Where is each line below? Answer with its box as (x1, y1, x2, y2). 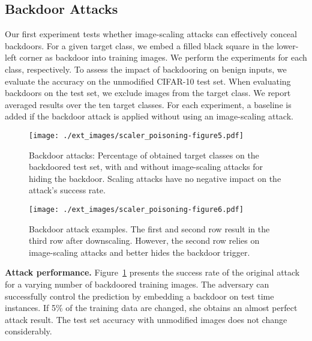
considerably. (5, 325, 52, 337)
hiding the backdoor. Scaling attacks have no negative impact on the (29, 172, 281, 184)
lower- (276, 39, 299, 52)
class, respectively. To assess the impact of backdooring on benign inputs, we (5, 62, 287, 75)
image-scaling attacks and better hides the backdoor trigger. (29, 246, 250, 258)
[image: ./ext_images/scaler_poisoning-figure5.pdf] (29, 131, 244, 140)
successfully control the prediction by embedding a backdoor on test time (5, 289, 274, 302)
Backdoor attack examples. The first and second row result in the (29, 222, 270, 235)
